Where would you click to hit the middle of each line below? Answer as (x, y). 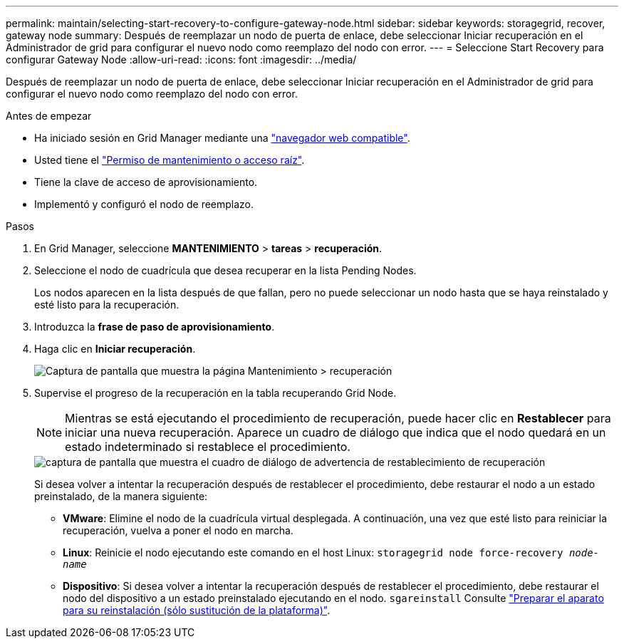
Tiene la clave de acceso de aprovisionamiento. (146, 182)
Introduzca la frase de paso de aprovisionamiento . (155, 327)
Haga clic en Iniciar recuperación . (115, 349)
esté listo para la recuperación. (107, 305)
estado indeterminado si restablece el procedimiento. (208, 447)
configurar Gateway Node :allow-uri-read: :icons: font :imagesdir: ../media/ (181, 59)
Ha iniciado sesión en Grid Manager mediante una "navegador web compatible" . (222, 138)
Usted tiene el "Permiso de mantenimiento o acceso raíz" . (170, 160)
